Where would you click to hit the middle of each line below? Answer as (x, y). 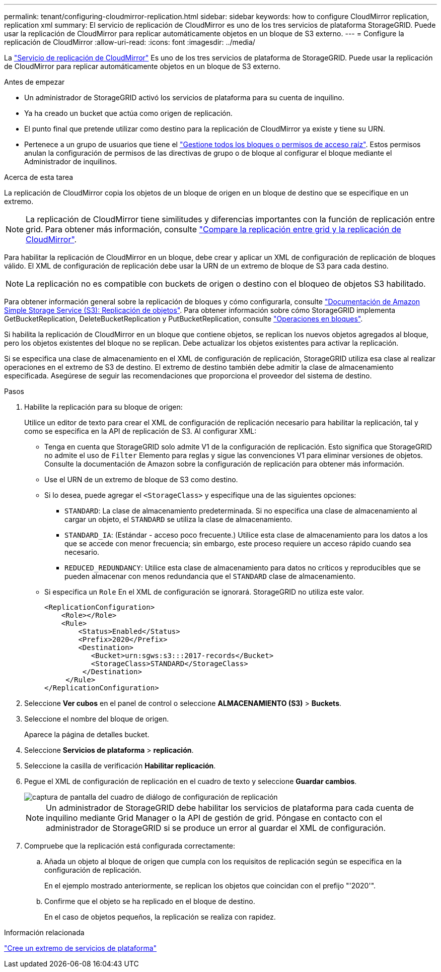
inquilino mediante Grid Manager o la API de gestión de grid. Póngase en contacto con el (214, 818)
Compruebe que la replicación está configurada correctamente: (130, 846)
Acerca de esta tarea (39, 177)
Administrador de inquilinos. (71, 161)
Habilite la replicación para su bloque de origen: (103, 407)
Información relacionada (44, 932)
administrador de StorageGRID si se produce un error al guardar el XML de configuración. (216, 828)
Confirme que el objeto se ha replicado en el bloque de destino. (150, 901)
